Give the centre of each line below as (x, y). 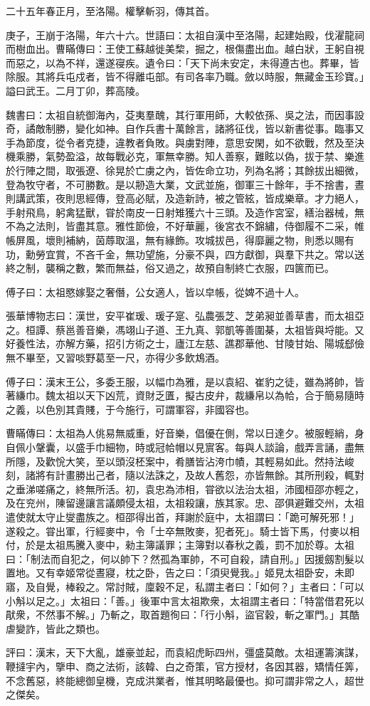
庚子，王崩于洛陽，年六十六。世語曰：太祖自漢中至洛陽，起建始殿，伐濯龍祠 (185, 35)
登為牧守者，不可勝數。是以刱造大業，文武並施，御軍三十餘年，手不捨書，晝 (185, 184)
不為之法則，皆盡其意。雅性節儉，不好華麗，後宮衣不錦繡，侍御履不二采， (180, 226)
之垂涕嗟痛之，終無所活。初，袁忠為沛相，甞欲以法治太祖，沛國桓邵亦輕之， (185, 489)
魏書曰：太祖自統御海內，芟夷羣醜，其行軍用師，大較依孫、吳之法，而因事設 (185, 114)
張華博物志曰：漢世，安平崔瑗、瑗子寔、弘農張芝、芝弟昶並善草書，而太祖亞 (185, 316)
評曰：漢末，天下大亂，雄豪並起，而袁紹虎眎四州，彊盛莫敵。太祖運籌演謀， (185, 652)
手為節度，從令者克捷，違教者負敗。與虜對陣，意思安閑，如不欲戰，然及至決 (185, 142)
